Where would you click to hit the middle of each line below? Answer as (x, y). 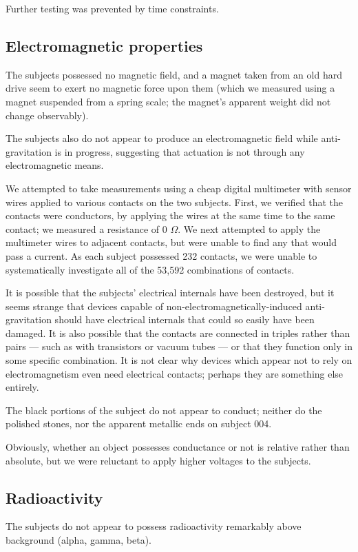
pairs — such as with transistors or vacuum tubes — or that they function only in (179, 346)
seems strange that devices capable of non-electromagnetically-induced (154, 306)
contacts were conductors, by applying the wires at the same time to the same (170, 215)
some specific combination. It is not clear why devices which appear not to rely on (179, 360)
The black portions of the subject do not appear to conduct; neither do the (164, 410)
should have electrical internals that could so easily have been (185, 319)
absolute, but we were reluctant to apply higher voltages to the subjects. (158, 460)
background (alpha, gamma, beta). (79, 540)
